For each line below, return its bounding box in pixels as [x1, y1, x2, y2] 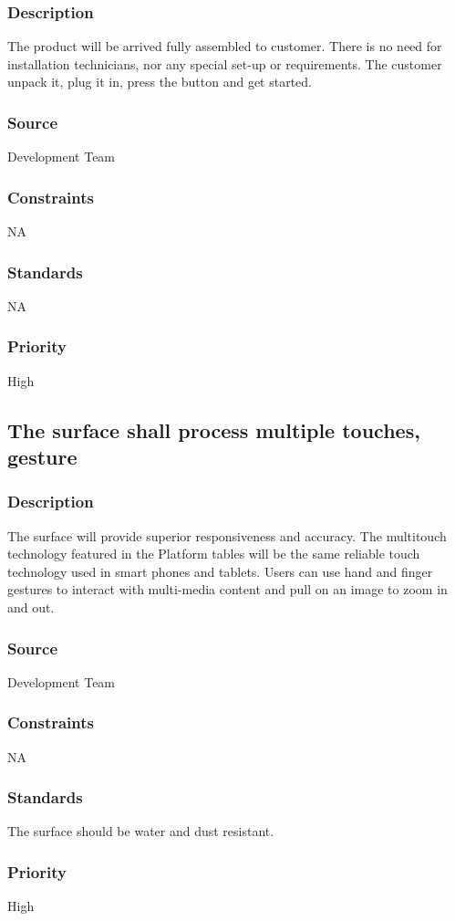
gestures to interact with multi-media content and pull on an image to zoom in [7, 580, 448, 599]
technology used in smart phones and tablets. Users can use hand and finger [7, 561, 433, 581]
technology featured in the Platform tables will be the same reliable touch [7, 544, 420, 563]
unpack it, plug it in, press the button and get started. [7, 72, 313, 91]
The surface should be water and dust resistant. [7, 822, 274, 841]
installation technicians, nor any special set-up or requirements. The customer [7, 54, 442, 73]
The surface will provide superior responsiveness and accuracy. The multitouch [7, 526, 447, 545]
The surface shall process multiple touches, [7, 415, 420, 444]
